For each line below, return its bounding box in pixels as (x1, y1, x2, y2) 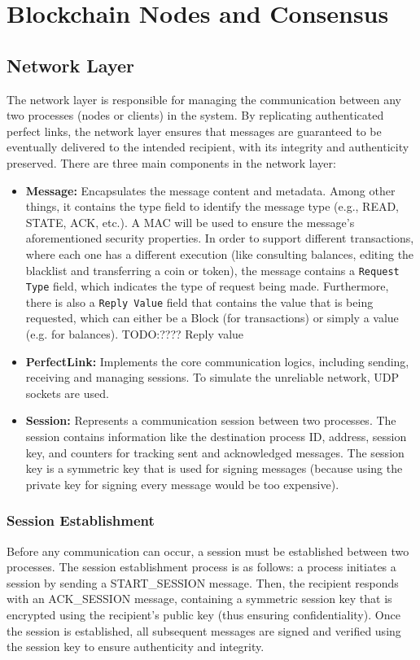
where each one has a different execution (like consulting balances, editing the (25, 245, 414, 262)
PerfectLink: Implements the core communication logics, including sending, (25, 352, 409, 369)
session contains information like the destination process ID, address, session (25, 428, 407, 445)
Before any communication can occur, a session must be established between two (7, 542, 409, 559)
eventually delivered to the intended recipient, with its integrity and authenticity (7, 138, 409, 155)
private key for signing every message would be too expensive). (25, 475, 339, 492)
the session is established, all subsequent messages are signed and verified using (7, 622, 401, 639)
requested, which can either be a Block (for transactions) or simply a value (25, 309, 399, 326)
